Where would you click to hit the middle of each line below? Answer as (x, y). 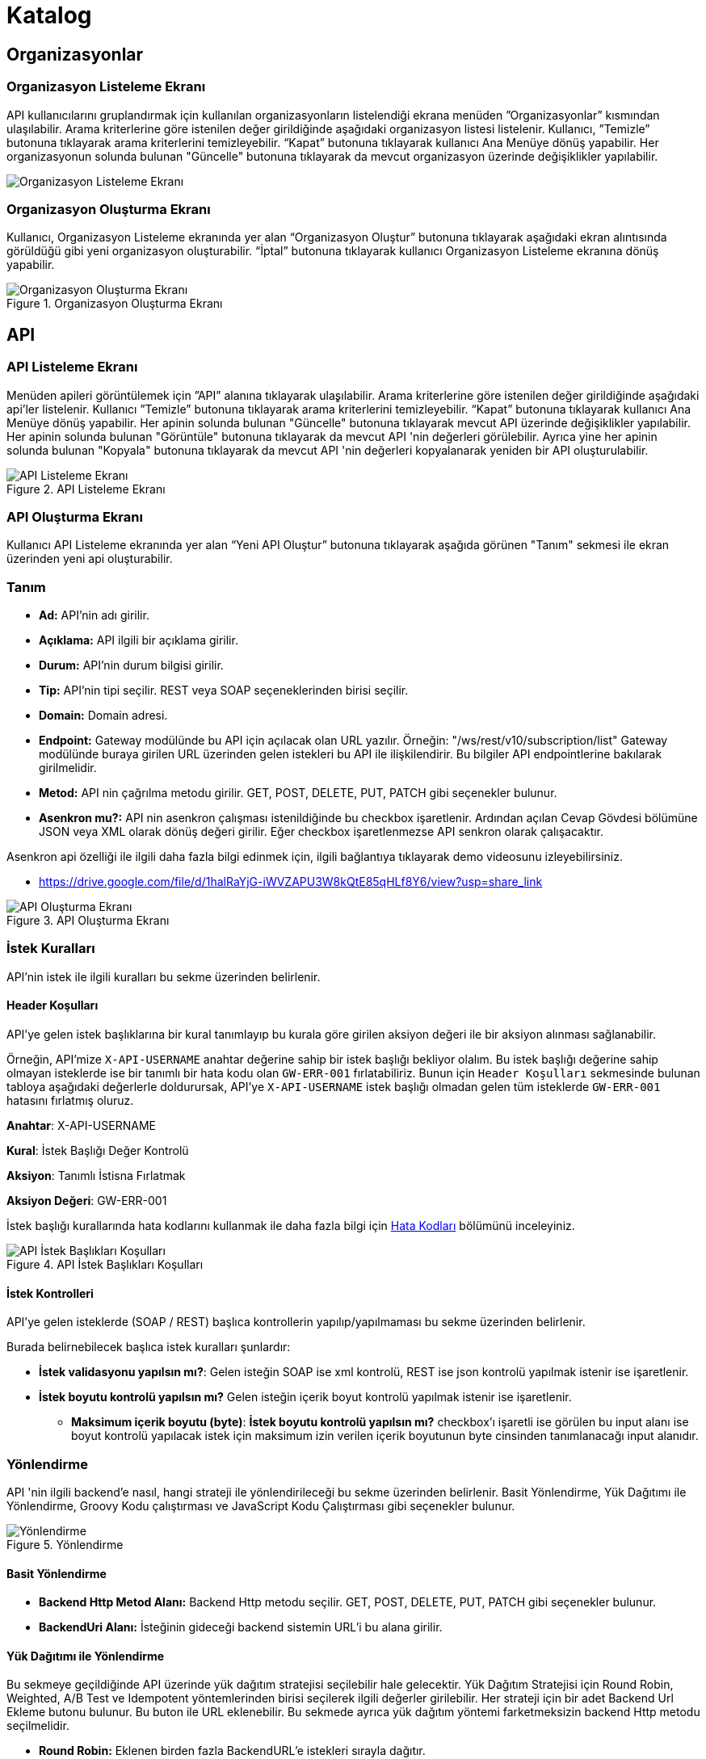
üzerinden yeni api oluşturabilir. (90, 559)
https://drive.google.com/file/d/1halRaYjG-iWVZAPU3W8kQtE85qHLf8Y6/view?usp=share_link (291, 882)
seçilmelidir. (38, 1726)
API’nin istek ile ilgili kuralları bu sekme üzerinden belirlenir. (164, 976)
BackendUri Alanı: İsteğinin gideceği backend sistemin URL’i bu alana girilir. (241, 1627)
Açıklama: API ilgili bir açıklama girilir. (139, 640)
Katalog (49, 15)
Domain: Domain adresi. (103, 716)
